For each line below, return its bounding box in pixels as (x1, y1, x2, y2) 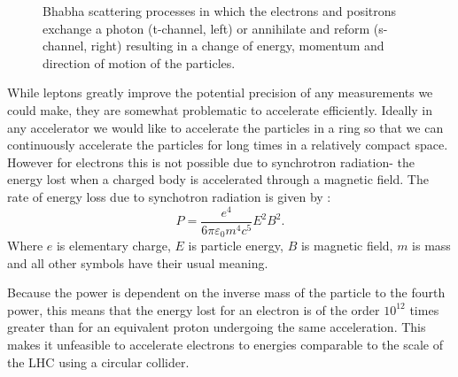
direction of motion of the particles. (43, 53, 236, 72)
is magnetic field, (300, 236, 393, 254)
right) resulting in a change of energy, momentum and (90, 36, 384, 55)
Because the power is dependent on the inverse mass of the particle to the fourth (7, 283, 446, 302)
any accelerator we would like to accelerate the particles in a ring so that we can (7, 118, 444, 136)
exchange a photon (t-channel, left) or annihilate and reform (43, 19, 370, 37)
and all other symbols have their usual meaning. (7, 253, 268, 272)
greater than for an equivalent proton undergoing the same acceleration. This (7, 318, 426, 336)
